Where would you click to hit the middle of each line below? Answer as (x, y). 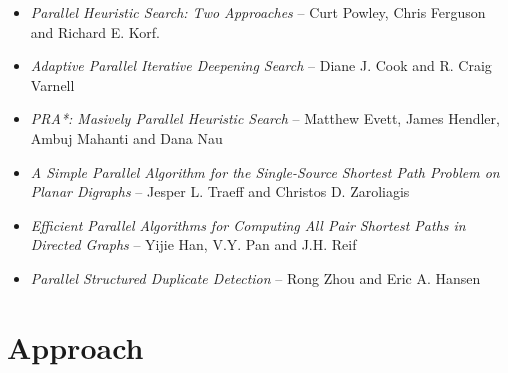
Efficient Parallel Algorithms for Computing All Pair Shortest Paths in (248, 224)
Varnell (52, 84)
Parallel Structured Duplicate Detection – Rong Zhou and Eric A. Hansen (255, 277)
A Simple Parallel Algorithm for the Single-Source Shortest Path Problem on (265, 171)
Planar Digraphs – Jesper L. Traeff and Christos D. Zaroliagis (220, 191)
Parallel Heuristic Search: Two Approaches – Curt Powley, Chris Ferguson (258, 12)
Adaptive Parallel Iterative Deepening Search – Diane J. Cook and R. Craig (261, 65)
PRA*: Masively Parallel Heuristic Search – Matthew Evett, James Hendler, (265, 118)
